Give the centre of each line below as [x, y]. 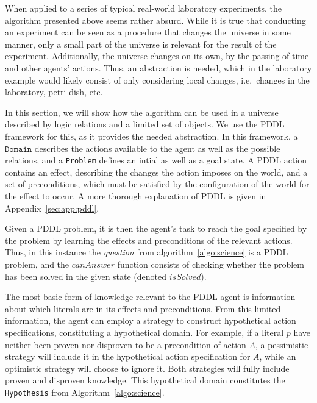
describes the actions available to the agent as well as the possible [157, 148]
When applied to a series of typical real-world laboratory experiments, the [143, 8]
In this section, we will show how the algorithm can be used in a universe [142, 112]
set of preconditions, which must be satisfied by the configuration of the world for [157, 184]
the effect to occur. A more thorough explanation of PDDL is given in [136, 195]
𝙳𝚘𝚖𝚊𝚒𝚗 [19, 149]
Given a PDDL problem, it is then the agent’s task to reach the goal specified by [156, 228]
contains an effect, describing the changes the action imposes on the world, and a [156, 172]
